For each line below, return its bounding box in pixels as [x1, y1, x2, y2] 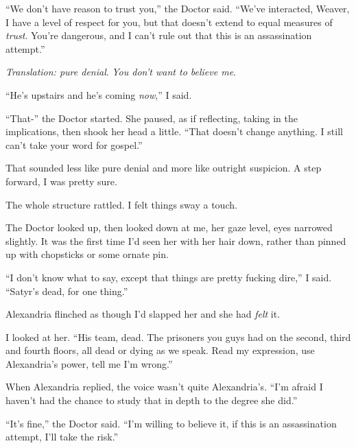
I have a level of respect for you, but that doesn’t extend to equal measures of [5, 14, 333, 29]
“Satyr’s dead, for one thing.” [5, 283, 128, 298]
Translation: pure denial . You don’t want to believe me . [5, 64, 236, 79]
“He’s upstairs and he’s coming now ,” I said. [5, 87, 192, 102]
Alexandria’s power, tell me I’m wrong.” [5, 356, 173, 370]
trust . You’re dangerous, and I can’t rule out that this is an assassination [5, 28, 312, 43]
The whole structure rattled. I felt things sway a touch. [5, 197, 237, 211]
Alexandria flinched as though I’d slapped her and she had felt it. [5, 307, 281, 321]
